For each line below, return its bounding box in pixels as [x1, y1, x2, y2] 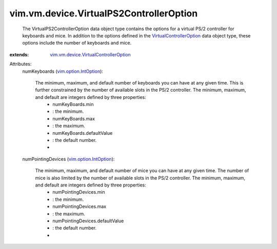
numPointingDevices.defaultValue [52, 218, 124, 224]
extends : [9, 51, 29, 57]
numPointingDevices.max [52, 203, 107, 210]
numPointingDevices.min [52, 189, 105, 195]
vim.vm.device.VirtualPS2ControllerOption [9, 8, 198, 19]
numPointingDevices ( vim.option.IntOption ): [22, 156, 115, 162]
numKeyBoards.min [52, 101, 94, 108]
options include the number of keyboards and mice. [22, 40, 132, 46]
